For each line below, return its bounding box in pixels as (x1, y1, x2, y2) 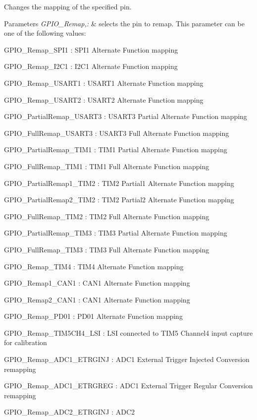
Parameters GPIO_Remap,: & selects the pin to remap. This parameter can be (4, 18, 245, 28)
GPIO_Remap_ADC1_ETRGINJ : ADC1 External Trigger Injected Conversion (4, 354, 250, 364)
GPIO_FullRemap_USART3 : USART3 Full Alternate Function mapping (4, 127, 229, 138)
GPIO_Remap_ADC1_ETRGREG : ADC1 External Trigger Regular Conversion (4, 380, 253, 391)
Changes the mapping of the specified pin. (4, 1, 132, 11)
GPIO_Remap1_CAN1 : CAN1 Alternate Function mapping (4, 278, 190, 288)
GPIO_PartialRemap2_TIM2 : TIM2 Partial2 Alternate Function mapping (4, 194, 234, 205)
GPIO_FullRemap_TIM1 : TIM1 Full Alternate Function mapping (4, 161, 209, 171)
